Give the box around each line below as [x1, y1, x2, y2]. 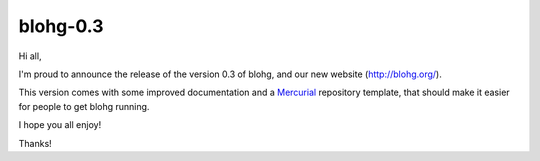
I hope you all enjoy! [18, 119, 102, 131]
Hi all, [18, 50, 42, 62]
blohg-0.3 [18, 15, 104, 37]
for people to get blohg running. [18, 100, 150, 112]
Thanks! [18, 137, 52, 149]
